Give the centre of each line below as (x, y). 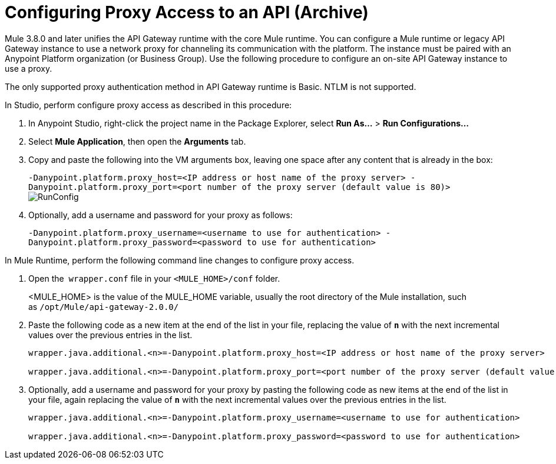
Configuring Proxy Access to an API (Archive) (187, 12)
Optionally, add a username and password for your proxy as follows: (160, 215)
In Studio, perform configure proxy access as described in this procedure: (148, 105)
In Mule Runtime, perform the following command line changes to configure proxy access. (180, 260)
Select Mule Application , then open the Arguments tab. (137, 141)
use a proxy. (29, 68)
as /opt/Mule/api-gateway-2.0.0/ (104, 306)
